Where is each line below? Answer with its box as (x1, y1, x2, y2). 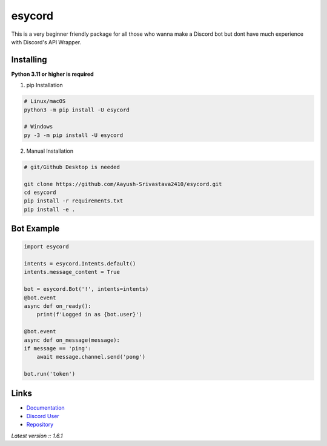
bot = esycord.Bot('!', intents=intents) (24, 285, 149, 293)
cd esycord (24, 188, 56, 196)
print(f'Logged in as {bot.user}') (36, 311, 142, 318)
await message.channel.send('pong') (36, 353, 145, 361)
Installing (11, 55, 48, 65)
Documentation (26, 404, 65, 411)
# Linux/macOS (24, 98, 66, 105)
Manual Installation (26, 147, 74, 155)
